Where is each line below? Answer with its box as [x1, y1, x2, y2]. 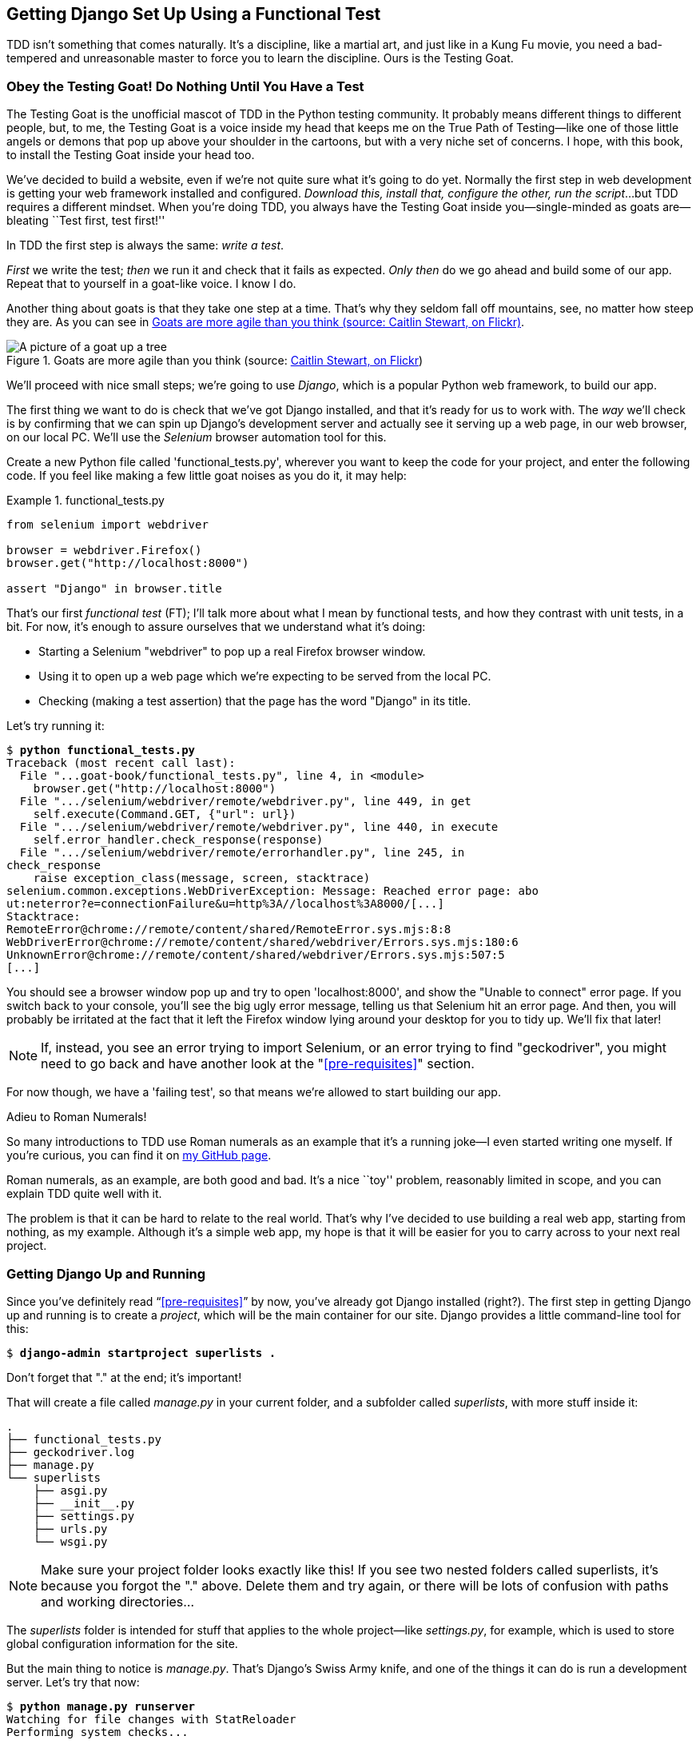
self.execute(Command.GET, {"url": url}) [33, 808, 296, 821]
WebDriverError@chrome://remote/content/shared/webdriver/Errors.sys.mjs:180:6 [6, 936, 519, 949]
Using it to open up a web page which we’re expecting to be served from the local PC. [38, 669, 491, 684]
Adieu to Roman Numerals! [6, 1110, 147, 1124]
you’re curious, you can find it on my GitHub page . [6, 1148, 272, 1163]
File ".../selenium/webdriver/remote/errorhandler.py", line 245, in [19, 846, 465, 860]
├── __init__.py [33, 1496, 135, 1510]
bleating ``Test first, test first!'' [6, 214, 165, 228]
